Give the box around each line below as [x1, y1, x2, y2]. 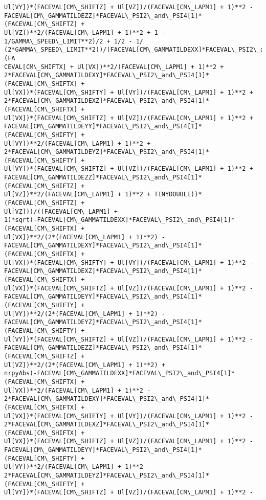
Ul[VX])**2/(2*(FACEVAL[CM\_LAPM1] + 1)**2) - [4, 233, 165, 241]
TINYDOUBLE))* [154, 191, 202, 198]
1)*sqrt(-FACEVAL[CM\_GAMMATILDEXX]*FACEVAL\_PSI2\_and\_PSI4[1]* [4, 216, 235, 224]
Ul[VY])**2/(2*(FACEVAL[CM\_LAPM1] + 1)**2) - [4, 310, 165, 317]
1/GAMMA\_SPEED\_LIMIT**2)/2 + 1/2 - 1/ [4, 37, 144, 45]
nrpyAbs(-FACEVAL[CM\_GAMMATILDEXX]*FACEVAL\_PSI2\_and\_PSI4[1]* [4, 370, 235, 377]
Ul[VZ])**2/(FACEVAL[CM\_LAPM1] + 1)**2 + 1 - [4, 29, 165, 36]
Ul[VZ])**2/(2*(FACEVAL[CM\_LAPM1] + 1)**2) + [4, 361, 165, 369]
